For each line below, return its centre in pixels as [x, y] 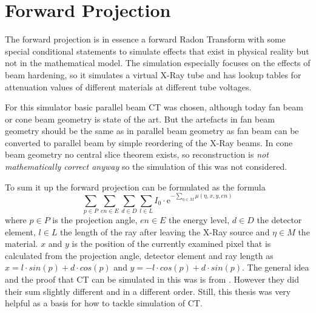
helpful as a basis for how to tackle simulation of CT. [104, 303]
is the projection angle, [95, 220]
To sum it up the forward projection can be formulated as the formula [135, 187]
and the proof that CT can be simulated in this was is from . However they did [152, 279]
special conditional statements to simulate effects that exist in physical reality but [157, 51]
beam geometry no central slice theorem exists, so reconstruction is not [137, 154]
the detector [279, 220]
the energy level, [199, 220]
